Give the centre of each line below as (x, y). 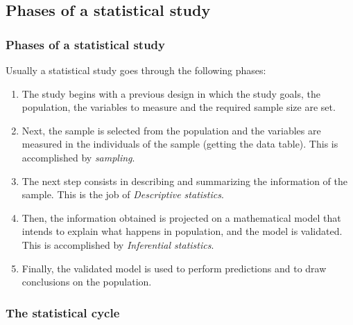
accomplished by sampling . (78, 157)
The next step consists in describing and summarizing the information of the (184, 181)
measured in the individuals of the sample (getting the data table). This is (180, 144)
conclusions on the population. (87, 282)
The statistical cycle (63, 312)
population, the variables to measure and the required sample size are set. (179, 107)
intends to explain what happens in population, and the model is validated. (182, 231)
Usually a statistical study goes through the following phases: (136, 70)
